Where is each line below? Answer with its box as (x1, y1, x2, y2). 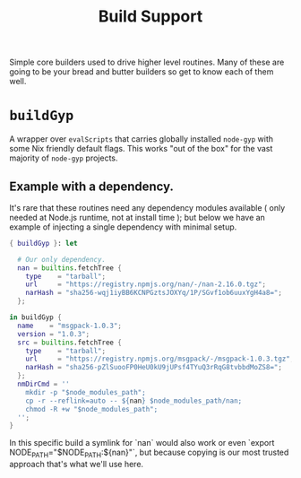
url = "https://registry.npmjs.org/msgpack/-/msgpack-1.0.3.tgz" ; (25, 354, 295, 364)
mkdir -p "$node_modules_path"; (25, 387, 146, 396)
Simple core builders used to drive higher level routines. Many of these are (9, 56, 285, 68)
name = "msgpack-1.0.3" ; (17, 321, 123, 330)
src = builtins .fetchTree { (17, 338, 123, 347)
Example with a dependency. (9, 178, 175, 194)
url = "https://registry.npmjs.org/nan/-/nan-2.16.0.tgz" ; (25, 280, 267, 289)
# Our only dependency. (17, 255, 106, 264)
